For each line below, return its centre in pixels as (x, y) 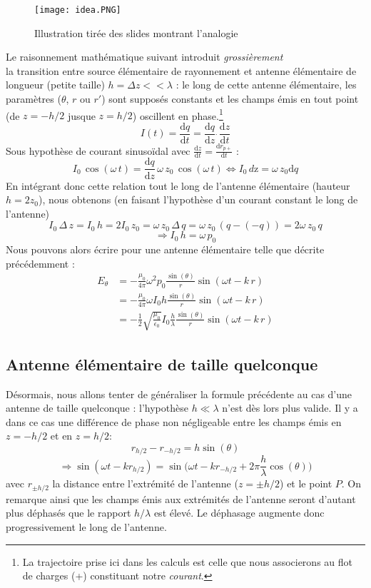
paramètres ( (34, 99)
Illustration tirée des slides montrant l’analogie (136, 32)
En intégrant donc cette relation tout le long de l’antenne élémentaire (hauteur (178, 185)
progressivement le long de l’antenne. (86, 527)
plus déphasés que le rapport (68, 513)
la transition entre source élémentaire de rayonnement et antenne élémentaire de (181, 70)
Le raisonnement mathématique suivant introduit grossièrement (144, 57)
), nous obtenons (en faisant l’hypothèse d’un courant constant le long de (198, 199)
